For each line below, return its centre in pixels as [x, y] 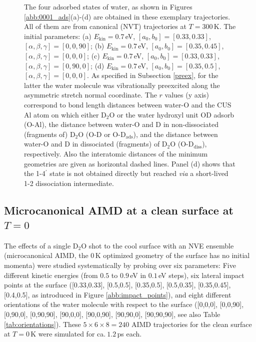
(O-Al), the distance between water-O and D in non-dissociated [121, 124]
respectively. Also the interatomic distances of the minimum [116, 153]
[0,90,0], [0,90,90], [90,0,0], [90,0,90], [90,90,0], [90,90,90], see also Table [112, 314]
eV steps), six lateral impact [201, 275]
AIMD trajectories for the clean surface [191, 324]
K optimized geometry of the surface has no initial [172, 255]
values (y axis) [187, 95]
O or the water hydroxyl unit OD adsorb [172, 114]
